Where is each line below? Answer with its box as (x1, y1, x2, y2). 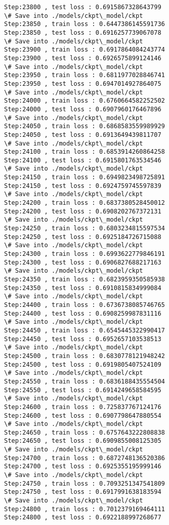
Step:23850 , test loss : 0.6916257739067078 (4, 29, 161, 36)
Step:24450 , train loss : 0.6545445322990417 (4, 326, 165, 334)
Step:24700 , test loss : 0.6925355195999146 (4, 463, 161, 470)
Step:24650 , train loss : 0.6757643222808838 (4, 428, 165, 436)
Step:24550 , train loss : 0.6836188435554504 (4, 377, 165, 385)
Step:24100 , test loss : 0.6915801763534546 (4, 156, 161, 164)
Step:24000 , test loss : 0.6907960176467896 (4, 105, 161, 113)
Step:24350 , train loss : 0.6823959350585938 (4, 276, 165, 283)
